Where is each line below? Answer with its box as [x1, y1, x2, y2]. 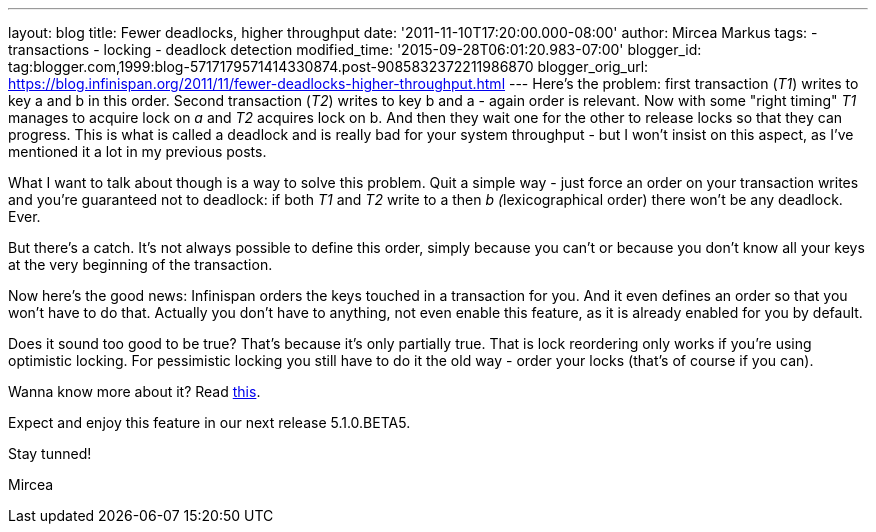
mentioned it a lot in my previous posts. [8, 143, 267, 160]
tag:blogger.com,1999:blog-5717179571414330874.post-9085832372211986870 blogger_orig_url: [8, 58, 649, 75]
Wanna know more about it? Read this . [8, 383, 261, 400]
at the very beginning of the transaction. [8, 256, 273, 273]
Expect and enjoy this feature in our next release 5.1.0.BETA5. [8, 414, 411, 431]
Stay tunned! [8, 445, 92, 462]
